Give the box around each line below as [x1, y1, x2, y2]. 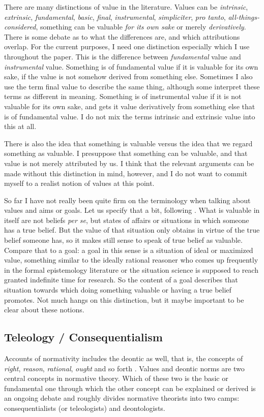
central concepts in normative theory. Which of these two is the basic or [4, 373, 228, 383]
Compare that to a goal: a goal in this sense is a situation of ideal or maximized [4, 244, 253, 255]
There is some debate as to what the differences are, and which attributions [4, 31, 240, 42]
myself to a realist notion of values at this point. [4, 178, 155, 188]
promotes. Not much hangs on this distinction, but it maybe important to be [4, 294, 244, 305]
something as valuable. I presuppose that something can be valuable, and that [4, 148, 248, 158]
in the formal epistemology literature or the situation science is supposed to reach [4, 264, 258, 275]
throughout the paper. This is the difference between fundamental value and [4, 51, 241, 61]
